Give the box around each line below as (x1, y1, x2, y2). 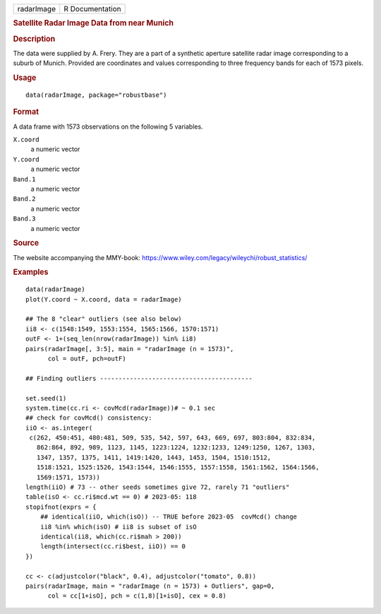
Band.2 (13, 195, 36, 203)
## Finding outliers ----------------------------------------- (25, 374, 253, 382)
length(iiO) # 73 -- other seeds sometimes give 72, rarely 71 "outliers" (25, 483, 290, 491)
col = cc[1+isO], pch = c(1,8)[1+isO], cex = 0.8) (47, 592, 227, 600)
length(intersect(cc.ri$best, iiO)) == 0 (40, 543, 186, 550)
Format (13, 107, 39, 117)
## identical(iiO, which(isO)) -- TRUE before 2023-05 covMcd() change (40, 513, 298, 521)
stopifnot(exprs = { (25, 502, 97, 511)
